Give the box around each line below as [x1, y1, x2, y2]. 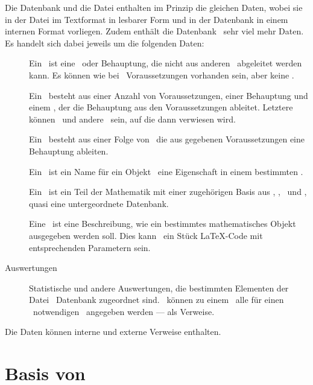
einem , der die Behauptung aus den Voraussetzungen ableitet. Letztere [29, 101, 293, 113]
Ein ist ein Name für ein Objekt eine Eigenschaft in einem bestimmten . [29, 165, 303, 177]
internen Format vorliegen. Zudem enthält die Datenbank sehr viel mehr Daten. [5, 25, 304, 37]
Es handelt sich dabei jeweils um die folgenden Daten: [5, 36, 204, 49]
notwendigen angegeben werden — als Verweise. [33, 305, 215, 317]
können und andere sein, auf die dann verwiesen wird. [29, 112, 236, 125]
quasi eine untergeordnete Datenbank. [29, 197, 169, 209]
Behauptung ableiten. [29, 144, 109, 157]
